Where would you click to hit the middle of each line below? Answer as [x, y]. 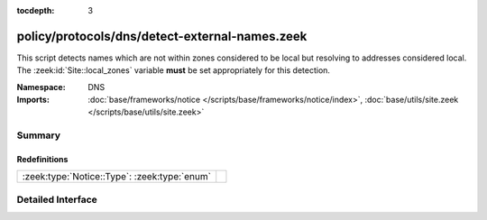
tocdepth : [36, 10]
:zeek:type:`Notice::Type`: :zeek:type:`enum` [117, 177]
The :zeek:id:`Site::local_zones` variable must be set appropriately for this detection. [174, 70]
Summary [39, 135]
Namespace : [41, 87]
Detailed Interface [57, 199]
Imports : [33, 100]
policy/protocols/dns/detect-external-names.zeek [162, 36]
